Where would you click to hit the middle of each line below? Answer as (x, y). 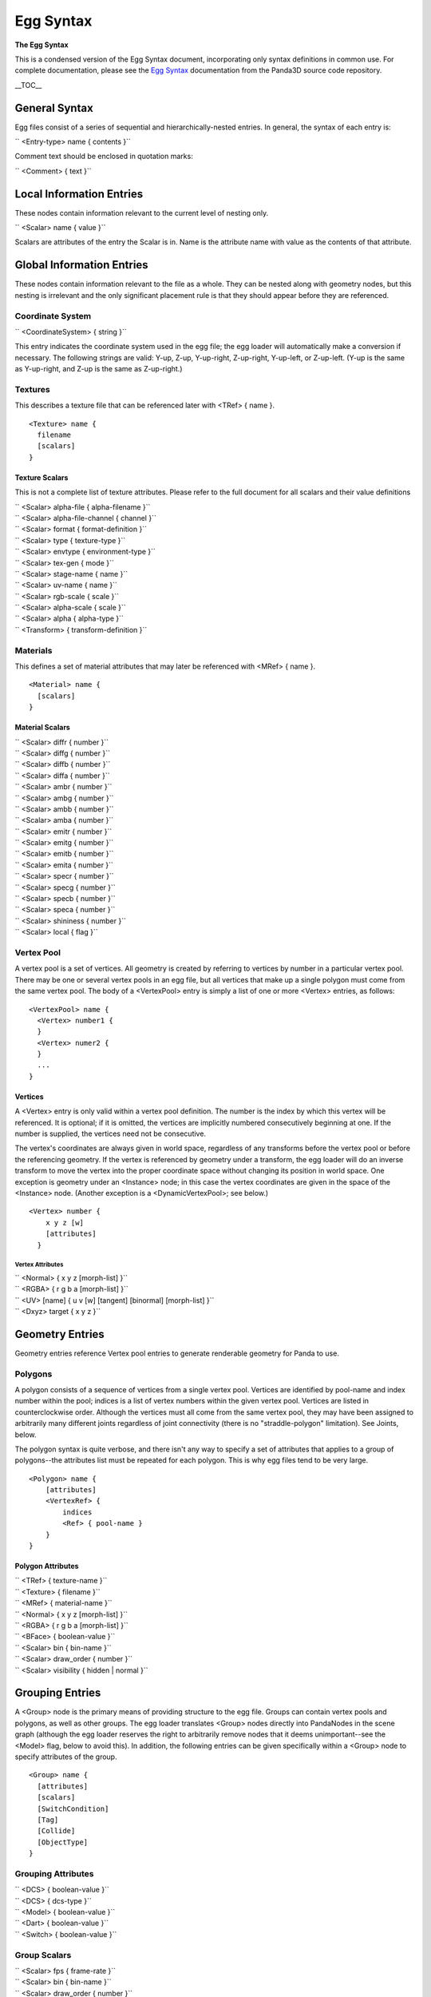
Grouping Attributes (54, 1873)
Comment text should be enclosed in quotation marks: (104, 157)
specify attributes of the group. (66, 1757)
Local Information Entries (79, 194)
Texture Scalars (42, 477)
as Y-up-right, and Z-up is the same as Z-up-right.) (99, 369)
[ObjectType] (63, 1842)
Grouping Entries (58, 1693)
